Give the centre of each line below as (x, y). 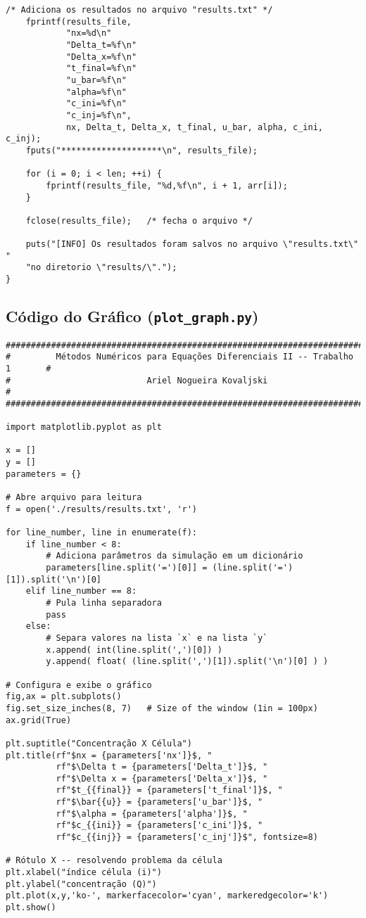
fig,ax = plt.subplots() (64, 697)
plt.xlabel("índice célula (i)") (84, 873)
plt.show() (31, 908)
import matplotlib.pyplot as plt (84, 427)
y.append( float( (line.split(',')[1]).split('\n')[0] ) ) (187, 662)
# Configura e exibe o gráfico (79, 685)
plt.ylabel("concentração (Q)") (81, 884)
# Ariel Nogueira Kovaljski (137, 380)
